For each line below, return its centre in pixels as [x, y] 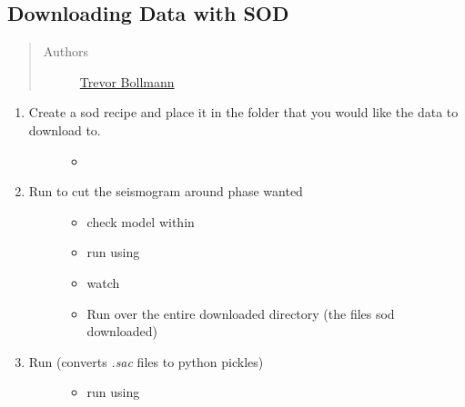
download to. [65, 129]
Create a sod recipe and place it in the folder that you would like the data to [243, 112]
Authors [66, 51]
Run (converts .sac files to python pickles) [146, 361]
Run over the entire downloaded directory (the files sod [241, 313]
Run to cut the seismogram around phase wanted [166, 191]
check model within [141, 221]
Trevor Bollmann [127, 81]
